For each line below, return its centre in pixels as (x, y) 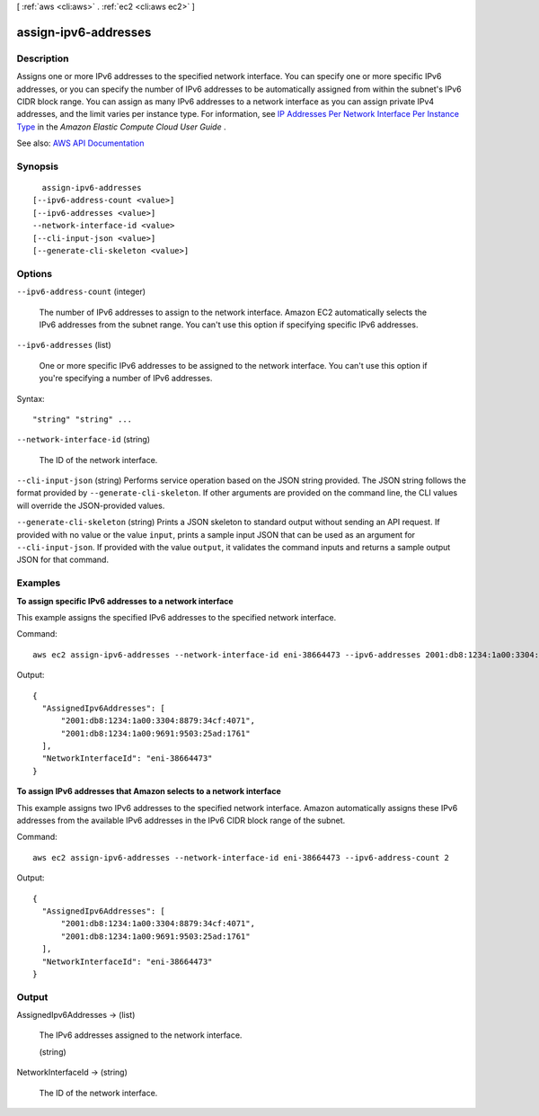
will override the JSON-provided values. (91, 505)
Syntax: (31, 398)
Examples (39, 583)
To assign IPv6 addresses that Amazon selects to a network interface (149, 791)
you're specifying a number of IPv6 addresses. (126, 379)
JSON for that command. (63, 560)
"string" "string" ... (83, 419)
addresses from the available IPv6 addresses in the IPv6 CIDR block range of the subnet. (181, 821)
